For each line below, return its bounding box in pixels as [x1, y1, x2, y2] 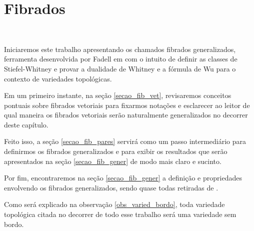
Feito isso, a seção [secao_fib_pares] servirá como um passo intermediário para [4, 136, 246, 146]
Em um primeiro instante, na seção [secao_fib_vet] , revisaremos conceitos [4, 90, 231, 100]
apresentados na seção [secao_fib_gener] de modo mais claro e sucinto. [4, 155, 221, 166]
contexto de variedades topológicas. [4, 73, 112, 83]
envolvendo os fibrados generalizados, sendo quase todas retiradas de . [4, 182, 218, 192]
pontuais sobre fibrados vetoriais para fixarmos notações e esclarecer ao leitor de [4, 99, 250, 110]
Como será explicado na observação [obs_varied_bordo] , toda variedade [4, 199, 225, 209]
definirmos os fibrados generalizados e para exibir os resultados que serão [4, 146, 227, 156]
